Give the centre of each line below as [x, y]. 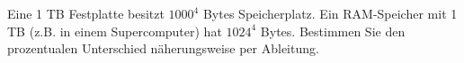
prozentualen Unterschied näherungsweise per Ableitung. [163, 48]
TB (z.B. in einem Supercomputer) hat [115, 31]
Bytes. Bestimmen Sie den [333, 31]
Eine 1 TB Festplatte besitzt [86, 13]
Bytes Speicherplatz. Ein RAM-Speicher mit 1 [330, 13]
